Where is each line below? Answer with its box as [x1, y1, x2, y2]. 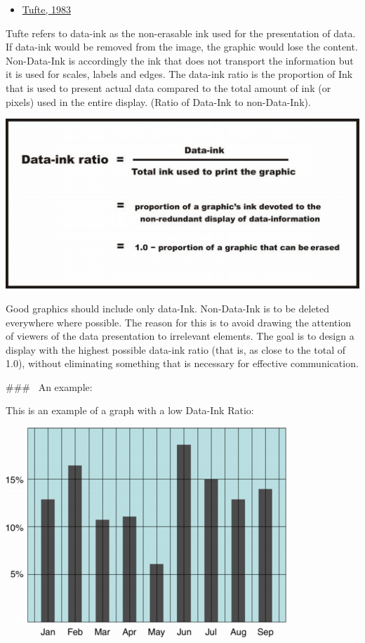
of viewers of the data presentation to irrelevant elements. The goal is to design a [6, 329, 354, 343]
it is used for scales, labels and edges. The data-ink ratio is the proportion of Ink [6, 67, 353, 81]
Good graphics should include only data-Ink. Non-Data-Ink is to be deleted [6, 300, 330, 315]
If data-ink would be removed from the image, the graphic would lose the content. [6, 39, 358, 54]
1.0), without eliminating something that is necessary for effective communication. [6, 356, 359, 371]
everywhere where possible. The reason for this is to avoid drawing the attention [6, 314, 352, 329]
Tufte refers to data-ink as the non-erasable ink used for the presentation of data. [6, 25, 356, 40]
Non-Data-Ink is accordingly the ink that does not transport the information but [6, 53, 354, 67]
